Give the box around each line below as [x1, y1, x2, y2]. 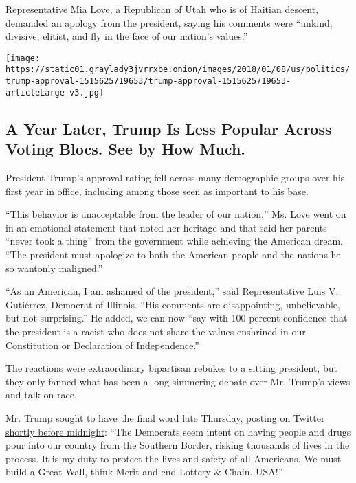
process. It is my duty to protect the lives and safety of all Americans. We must [5, 451, 342, 465]
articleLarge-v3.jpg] [5, 87, 104, 98]
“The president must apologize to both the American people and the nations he [5, 247, 341, 261]
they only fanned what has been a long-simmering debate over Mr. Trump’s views [5, 374, 351, 388]
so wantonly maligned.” [5, 260, 103, 275]
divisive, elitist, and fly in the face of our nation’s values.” [5, 29, 248, 43]
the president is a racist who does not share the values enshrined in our [5, 324, 306, 338]
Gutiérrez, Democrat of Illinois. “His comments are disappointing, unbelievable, [5, 297, 340, 311]
